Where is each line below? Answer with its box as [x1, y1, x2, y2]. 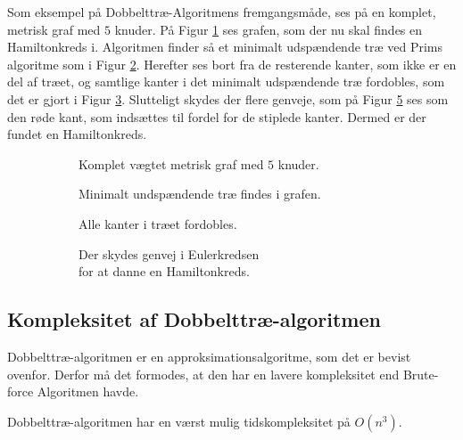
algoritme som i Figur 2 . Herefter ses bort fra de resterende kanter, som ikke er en [7, 54, 457, 73]
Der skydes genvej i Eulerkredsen [79, 244, 260, 263]
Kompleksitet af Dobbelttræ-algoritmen [7, 306, 381, 333]
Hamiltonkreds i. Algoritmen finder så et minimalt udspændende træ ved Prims [7, 37, 442, 56]
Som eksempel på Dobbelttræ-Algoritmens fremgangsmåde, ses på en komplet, [7, 3, 436, 20]
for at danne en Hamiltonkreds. [79, 262, 250, 281]
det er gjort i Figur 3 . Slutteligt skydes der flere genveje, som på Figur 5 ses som [7, 89, 449, 108]
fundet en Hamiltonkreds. [7, 125, 147, 143]
